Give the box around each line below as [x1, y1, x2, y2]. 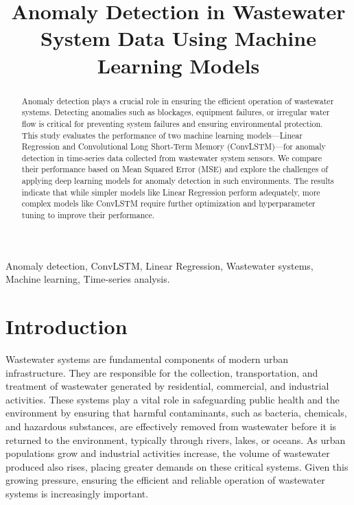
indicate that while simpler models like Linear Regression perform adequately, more [21, 186, 320, 198]
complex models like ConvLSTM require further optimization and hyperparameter [21, 198, 316, 209]
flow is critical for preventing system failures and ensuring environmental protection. [21, 117, 323, 129]
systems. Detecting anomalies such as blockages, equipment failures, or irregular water [21, 106, 330, 118]
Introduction [5, 312, 128, 340]
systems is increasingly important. [5, 486, 149, 501]
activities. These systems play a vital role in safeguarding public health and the [5, 392, 340, 406]
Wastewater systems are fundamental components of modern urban [5, 352, 288, 366]
